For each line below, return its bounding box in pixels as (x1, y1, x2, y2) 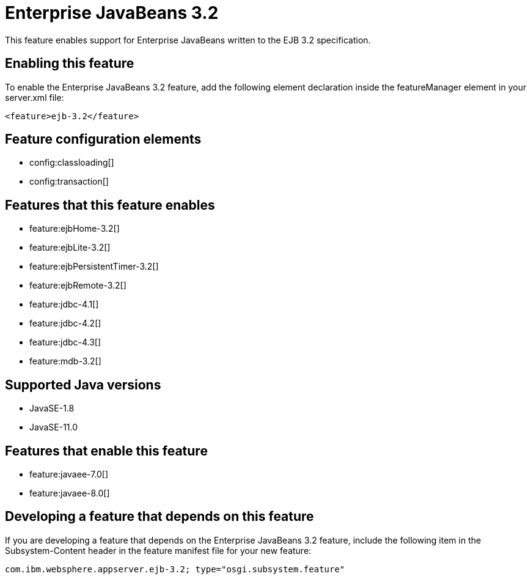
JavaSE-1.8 (29, 403, 75, 414)
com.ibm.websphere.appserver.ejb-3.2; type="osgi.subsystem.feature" (5, 564, 345, 574)
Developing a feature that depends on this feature (5, 509, 314, 525)
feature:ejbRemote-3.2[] (29, 280, 126, 291)
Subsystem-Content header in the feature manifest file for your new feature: (5, 545, 312, 556)
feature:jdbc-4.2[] (29, 318, 101, 329)
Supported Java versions (5, 377, 161, 393)
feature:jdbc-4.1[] (29, 299, 99, 310)
